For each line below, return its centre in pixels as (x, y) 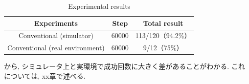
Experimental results (99, 6)
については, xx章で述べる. (45, 75)
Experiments (56, 23)
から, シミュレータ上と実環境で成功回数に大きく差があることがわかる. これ (124, 66)
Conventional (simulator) (56, 35)
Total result (163, 23)
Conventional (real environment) (56, 48)
